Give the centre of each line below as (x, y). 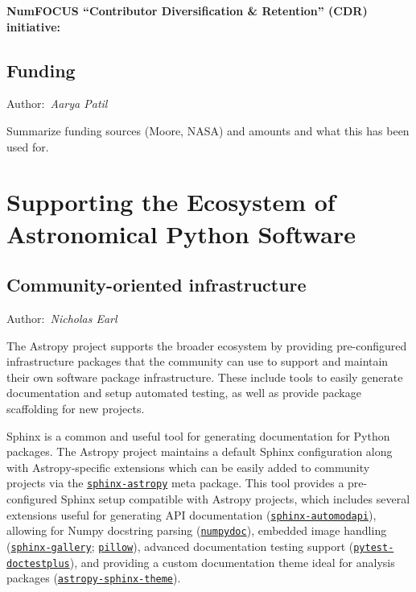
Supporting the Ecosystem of (171, 202)
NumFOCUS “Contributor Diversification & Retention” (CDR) (187, 10)
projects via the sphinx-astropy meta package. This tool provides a (175, 483)
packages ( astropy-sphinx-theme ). (94, 578)
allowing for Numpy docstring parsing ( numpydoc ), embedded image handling (197, 530)
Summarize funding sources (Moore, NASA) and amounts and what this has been (208, 130)
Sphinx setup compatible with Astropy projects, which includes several (235, 498)
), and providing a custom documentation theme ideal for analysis (232, 562)
